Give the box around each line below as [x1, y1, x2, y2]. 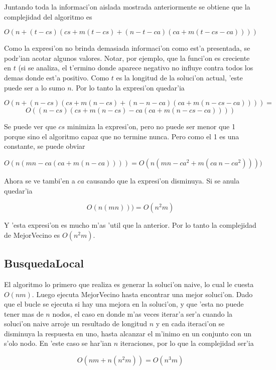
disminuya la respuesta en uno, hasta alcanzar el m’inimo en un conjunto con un [4, 328, 252, 338]
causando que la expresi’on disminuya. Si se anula [86, 175, 239, 186]
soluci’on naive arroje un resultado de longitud [4, 318, 147, 329]
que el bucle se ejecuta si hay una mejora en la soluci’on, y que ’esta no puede [4, 299, 244, 309]
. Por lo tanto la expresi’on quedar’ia [71, 82, 185, 92]
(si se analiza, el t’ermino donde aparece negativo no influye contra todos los [18, 62, 253, 73]
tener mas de [4, 308, 44, 319]
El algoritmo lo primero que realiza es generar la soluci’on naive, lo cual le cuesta [4, 279, 254, 289]
